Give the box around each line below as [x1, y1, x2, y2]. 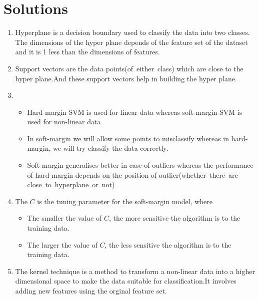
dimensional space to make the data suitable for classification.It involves [15, 276, 236, 286]
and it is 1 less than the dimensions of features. [15, 46, 160, 57]
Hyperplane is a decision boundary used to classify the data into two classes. [15, 27, 250, 37]
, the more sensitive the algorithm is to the [108, 213, 240, 223]
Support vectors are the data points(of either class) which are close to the [15, 63, 243, 73]
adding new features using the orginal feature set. [15, 286, 167, 296]
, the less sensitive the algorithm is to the [104, 239, 231, 250]
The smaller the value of [27, 213, 102, 223]
